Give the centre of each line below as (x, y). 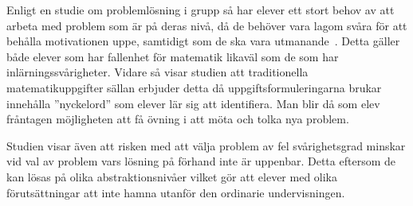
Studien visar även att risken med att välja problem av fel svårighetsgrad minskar (206, 145)
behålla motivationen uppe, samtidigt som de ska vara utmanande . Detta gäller (203, 41)
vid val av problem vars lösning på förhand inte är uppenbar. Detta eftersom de (201, 161)
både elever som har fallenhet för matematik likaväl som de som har (173, 56)
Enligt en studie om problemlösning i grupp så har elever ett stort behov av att (201, 10)
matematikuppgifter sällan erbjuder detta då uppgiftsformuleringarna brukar (194, 87)
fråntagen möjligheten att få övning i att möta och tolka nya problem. (178, 119)
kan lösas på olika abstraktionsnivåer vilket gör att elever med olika (172, 176)
